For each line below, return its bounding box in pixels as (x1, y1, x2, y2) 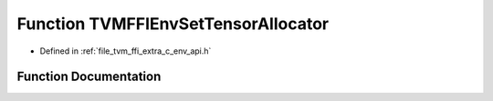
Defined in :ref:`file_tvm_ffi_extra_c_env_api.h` (39, 45, 212, 56)
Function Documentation (16, 69, 162, 85)
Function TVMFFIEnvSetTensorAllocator (16, 14, 329, 34)
